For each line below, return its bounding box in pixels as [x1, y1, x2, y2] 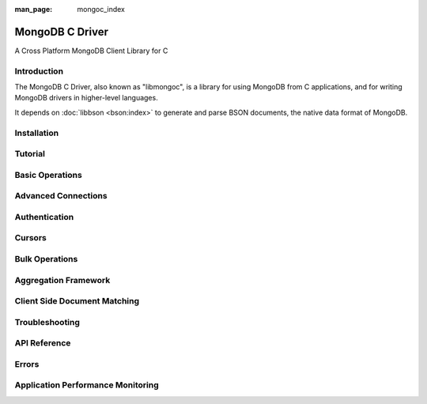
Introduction [14, 66, 63, 77]
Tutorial [14, 149, 45, 160]
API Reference [14, 338, 71, 349]
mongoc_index [77, 5, 126, 13]
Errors [14, 358, 40, 369]
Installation [14, 127, 59, 138]
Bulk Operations [14, 253, 78, 264]
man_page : [14, 5, 53, 13]
